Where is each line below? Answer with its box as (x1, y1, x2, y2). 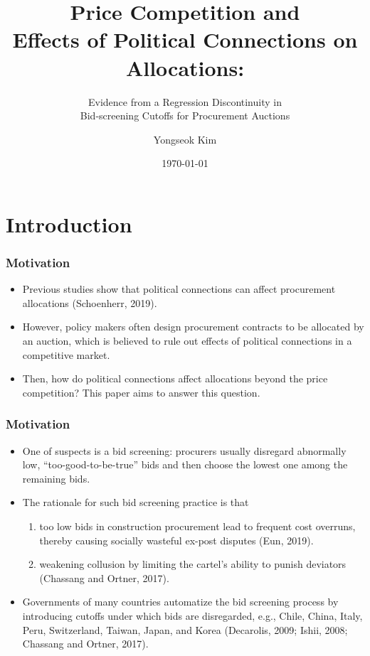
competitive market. (22, 347, 110, 362)
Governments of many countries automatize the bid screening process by (22, 594, 339, 609)
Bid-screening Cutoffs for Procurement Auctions (80, 108, 290, 123)
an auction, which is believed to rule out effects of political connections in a (22, 333, 352, 348)
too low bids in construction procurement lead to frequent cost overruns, (39, 519, 356, 534)
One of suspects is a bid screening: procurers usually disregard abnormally (22, 443, 347, 458)
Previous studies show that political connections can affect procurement (22, 281, 336, 296)
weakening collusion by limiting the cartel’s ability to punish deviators (39, 556, 347, 571)
